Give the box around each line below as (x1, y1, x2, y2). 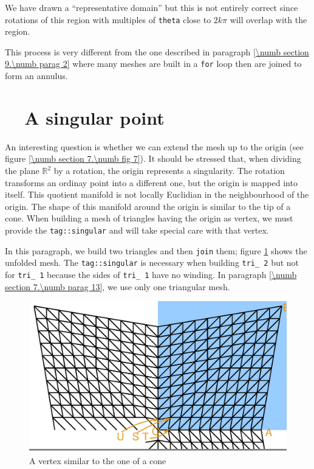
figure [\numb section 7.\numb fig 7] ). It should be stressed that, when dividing (5, 152, 301, 165)
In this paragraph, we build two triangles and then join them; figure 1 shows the (5, 244, 307, 257)
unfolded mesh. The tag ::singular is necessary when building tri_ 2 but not (5, 256, 299, 269)
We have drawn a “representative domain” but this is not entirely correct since (5, 1, 298, 13)
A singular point (24, 105, 165, 130)
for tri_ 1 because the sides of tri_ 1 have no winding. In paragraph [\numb (5, 268, 297, 280)
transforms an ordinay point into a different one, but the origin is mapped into (5, 176, 298, 189)
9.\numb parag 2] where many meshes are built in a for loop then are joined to (5, 57, 302, 70)
